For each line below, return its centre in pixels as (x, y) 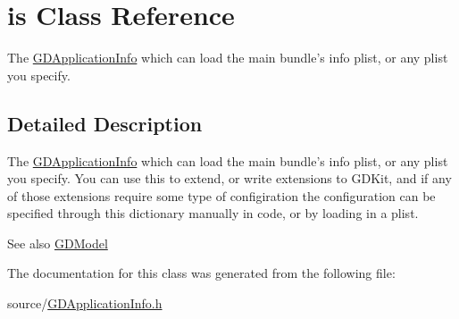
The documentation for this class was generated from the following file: (201, 273)
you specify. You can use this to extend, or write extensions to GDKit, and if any (229, 178)
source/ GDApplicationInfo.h (85, 303)
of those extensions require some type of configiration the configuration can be (221, 195)
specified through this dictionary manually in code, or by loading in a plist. (213, 213)
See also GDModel (58, 243)
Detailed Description (105, 123)
